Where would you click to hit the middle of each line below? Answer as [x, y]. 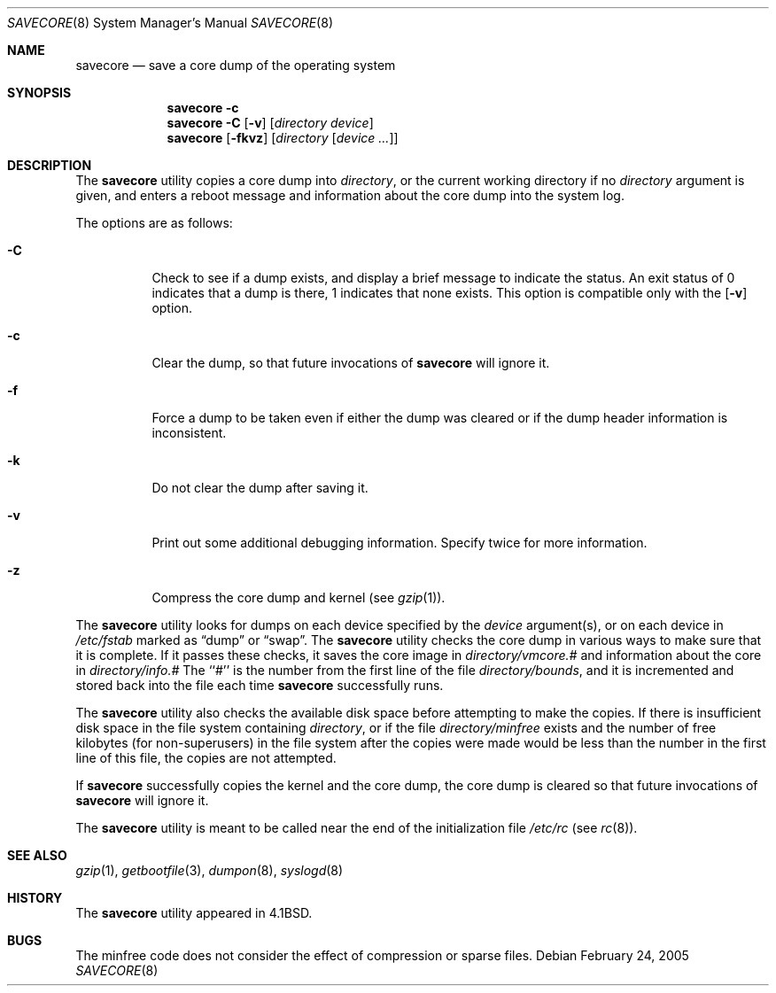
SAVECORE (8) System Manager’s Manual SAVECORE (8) [170, 23]
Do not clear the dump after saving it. [260, 488]
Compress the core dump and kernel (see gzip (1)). [299, 597]
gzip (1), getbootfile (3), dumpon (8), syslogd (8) [210, 870]
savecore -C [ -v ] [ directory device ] [270, 123]
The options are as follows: [154, 223]
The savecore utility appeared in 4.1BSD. [194, 913]
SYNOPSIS [39, 93]
